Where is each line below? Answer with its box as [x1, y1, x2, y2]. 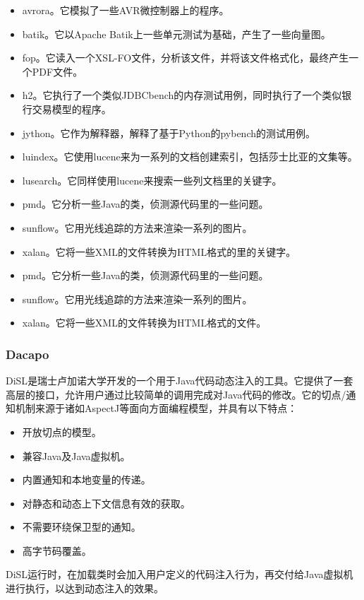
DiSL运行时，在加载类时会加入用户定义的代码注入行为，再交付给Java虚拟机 [6, 567, 353, 582]
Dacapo [6, 345, 49, 363]
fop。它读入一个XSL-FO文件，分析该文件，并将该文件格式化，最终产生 [22, 50, 349, 65]
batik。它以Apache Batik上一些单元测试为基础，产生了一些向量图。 [22, 26, 331, 41]
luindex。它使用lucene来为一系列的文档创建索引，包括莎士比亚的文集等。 [22, 149, 358, 164]
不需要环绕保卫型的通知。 [22, 519, 141, 534]
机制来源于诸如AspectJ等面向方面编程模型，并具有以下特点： [15, 401, 298, 416]
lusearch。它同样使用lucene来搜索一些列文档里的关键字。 [22, 172, 282, 187]
